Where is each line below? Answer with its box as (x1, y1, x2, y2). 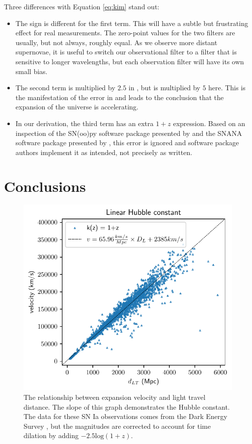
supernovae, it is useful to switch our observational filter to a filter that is (15, 47, 237, 57)
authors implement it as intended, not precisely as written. (15, 147, 193, 157)
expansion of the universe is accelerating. (15, 102, 139, 112)
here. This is (208, 82, 246, 93)
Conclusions (4, 176, 86, 196)
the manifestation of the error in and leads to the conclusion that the (15, 92, 224, 102)
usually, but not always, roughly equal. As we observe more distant (15, 37, 218, 47)
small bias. (15, 66, 48, 76)
